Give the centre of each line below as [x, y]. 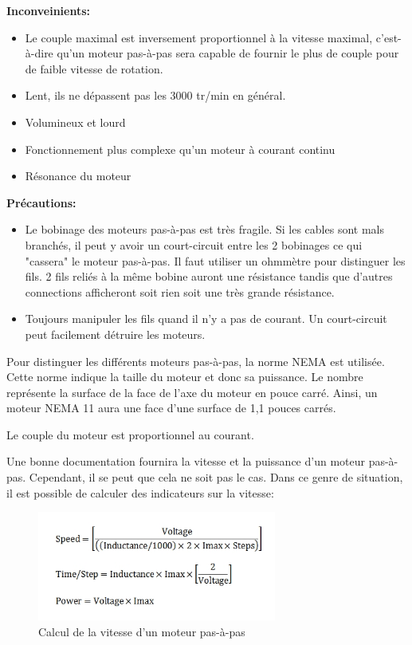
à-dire [39, 53]
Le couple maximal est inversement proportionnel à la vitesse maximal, [199, 37]
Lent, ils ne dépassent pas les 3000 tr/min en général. [155, 95]
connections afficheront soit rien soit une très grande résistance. [180, 291]
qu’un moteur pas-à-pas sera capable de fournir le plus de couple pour [228, 53]
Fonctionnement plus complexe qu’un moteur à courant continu [180, 149]
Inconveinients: [49, 10]
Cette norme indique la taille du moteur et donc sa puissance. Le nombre [185, 377]
